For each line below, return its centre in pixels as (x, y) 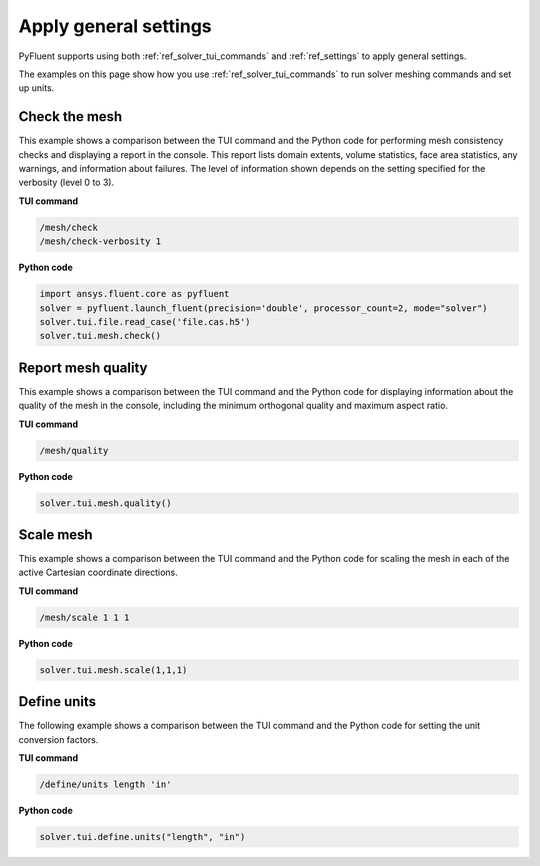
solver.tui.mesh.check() (100, 336)
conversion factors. (58, 739)
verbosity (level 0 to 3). (66, 182)
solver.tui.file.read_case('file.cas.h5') (145, 321)
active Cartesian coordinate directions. (98, 572)
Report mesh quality (83, 367)
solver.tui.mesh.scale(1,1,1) (113, 669)
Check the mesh (70, 116)
